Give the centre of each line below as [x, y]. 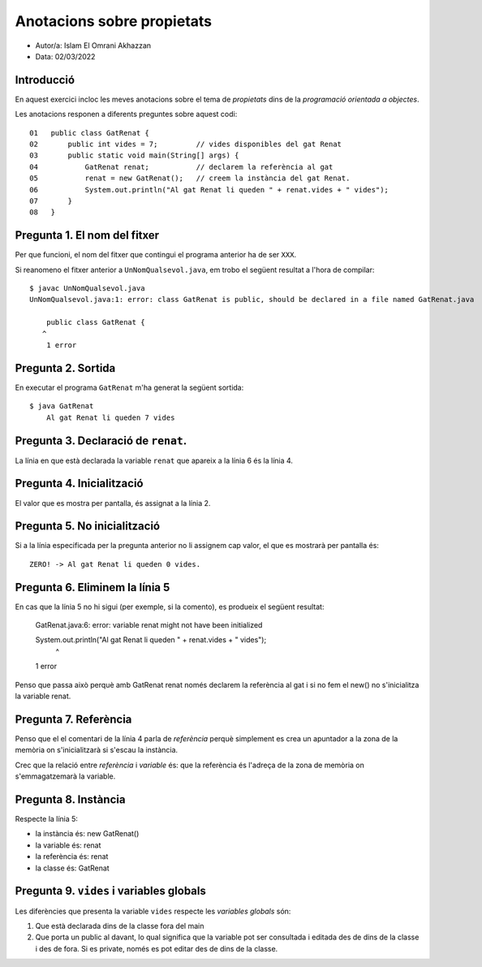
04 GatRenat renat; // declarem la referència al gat [181, 167]
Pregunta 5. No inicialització [88, 527]
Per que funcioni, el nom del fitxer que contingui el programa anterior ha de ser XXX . [155, 255]
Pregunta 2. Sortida [65, 368]
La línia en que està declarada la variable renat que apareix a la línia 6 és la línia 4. [154, 460]
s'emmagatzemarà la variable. [65, 776]
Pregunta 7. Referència [73, 719]
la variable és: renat [68, 845]
